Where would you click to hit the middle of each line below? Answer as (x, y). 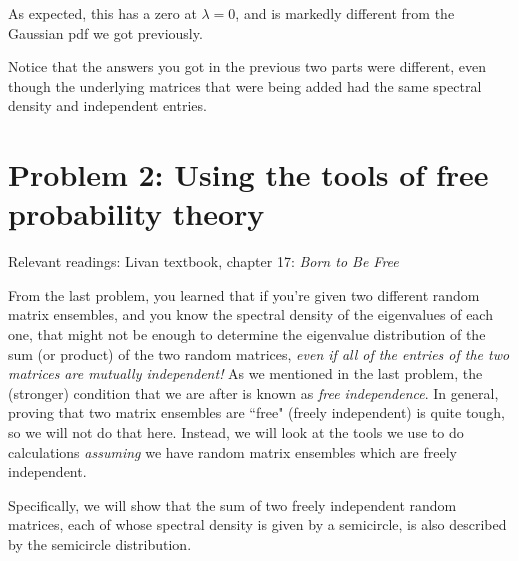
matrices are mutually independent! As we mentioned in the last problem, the (245, 373)
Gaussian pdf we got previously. (105, 32)
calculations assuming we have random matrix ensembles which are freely (232, 451)
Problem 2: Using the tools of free (248, 174)
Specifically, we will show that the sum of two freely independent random (232, 504)
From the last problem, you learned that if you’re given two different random (244, 294)
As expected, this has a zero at (102, 13)
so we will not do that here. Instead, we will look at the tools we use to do (236, 432)
